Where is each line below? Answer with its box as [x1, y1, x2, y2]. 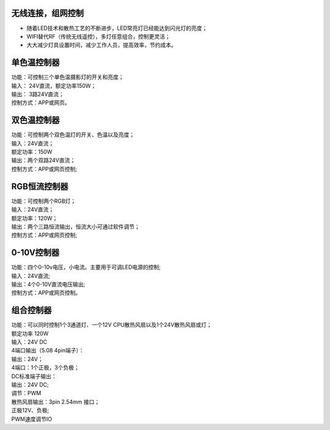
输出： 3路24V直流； [11, 90, 64, 98]
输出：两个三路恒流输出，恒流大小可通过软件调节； [11, 223, 140, 230]
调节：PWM [11, 390, 42, 397]
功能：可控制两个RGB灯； [11, 197, 76, 205]
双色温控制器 [11, 115, 60, 125]
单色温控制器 [11, 57, 60, 68]
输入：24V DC [11, 338, 48, 346]
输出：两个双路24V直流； [11, 156, 76, 164]
